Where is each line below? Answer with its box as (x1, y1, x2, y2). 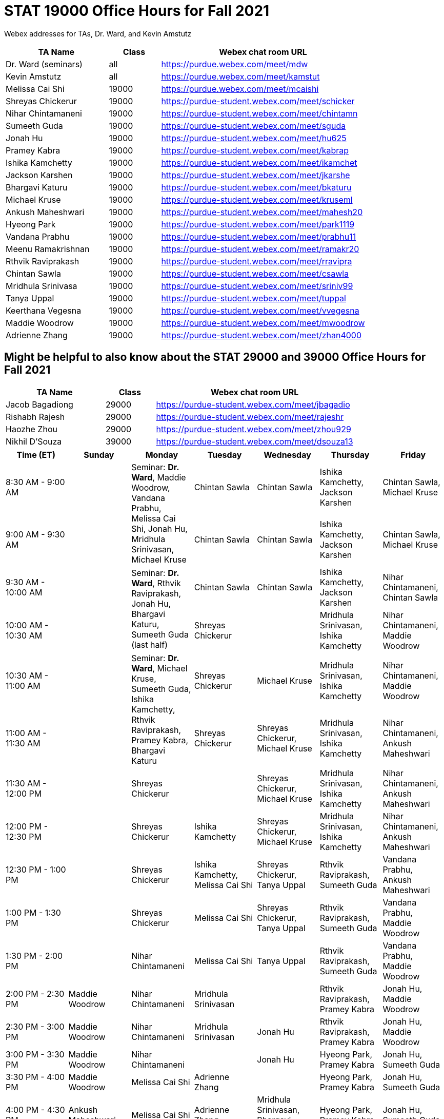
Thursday (331, 449, 370, 460)
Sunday (84, 449, 114, 460)
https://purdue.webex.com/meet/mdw (161, 59, 308, 69)
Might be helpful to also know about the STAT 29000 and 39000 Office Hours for (4, 351, 426, 364)
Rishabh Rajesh (6, 411, 65, 422)
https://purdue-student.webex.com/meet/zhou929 (156, 423, 351, 434)
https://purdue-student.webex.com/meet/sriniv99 (161, 280, 353, 291)
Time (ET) (16, 449, 55, 460)
